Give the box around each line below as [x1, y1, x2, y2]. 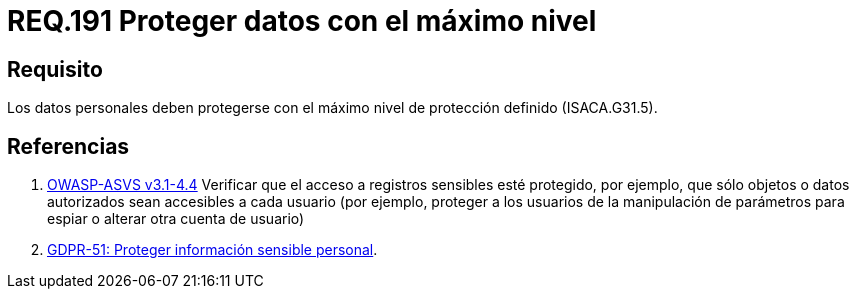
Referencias [7, 133, 130, 159]
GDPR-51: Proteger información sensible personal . [47, 241, 378, 259]
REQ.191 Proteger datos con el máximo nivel [7, 4, 597, 38]
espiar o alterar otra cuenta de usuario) [47, 210, 305, 228]
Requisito [7, 56, 103, 82]
